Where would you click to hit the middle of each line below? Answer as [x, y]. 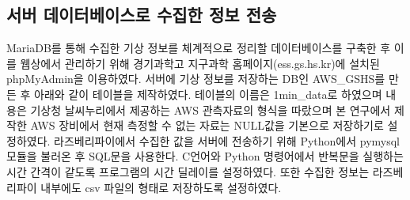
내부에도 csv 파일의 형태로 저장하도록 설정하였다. [161, 187]
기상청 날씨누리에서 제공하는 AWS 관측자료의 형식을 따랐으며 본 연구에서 [211, 109]
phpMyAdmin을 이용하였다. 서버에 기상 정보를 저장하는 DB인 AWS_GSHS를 [196, 79]
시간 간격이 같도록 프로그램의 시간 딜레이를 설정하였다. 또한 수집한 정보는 [188, 171]
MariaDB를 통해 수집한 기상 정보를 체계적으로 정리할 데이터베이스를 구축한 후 [199, 48]
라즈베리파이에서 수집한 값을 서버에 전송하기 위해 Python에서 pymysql [227, 140]
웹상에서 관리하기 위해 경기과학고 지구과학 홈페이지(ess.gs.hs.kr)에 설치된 [200, 63]
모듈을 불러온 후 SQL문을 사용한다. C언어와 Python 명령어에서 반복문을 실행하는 [205, 156]
